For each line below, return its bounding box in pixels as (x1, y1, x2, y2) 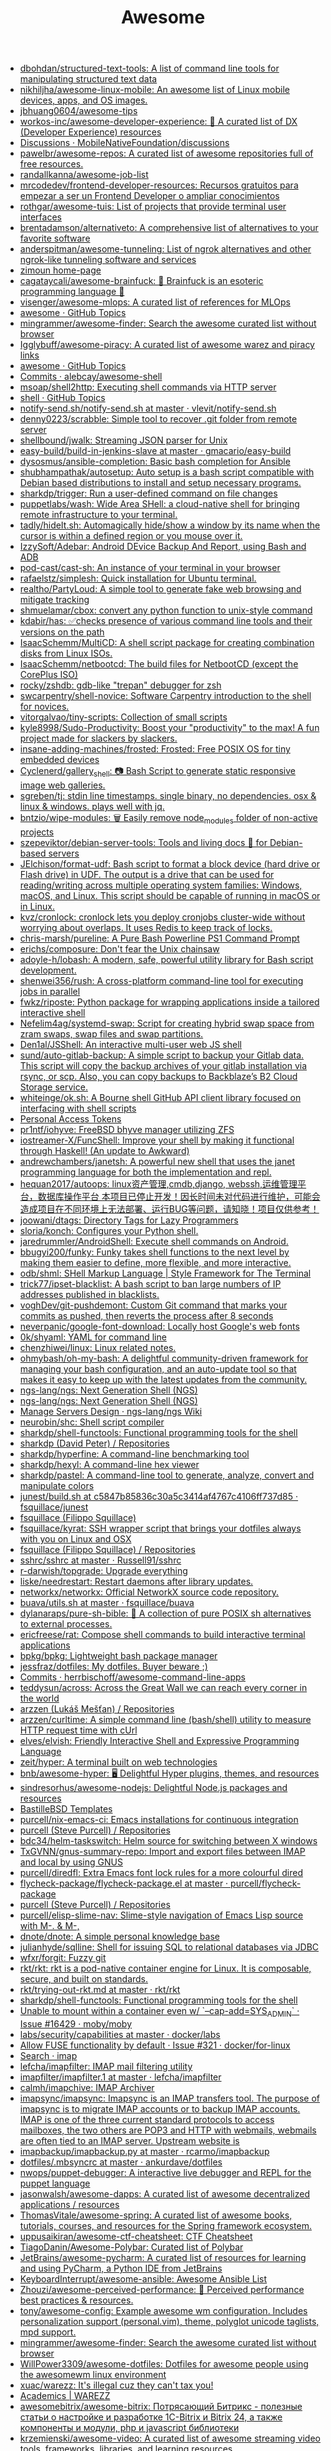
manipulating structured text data (19, 73, 158, 85)
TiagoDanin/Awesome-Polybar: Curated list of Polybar (19, 2241, 244, 2253)
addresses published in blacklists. (19, 1289, 160, 1301)
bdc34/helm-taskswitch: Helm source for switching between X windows (19, 1835, 318, 1847)
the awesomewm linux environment (19, 2368, 167, 2380)
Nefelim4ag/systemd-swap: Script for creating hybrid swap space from (19, 1017, 315, 1030)
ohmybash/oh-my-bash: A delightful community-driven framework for (19, 1352, 309, 1365)
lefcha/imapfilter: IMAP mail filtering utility (19, 2060, 193, 2072)
